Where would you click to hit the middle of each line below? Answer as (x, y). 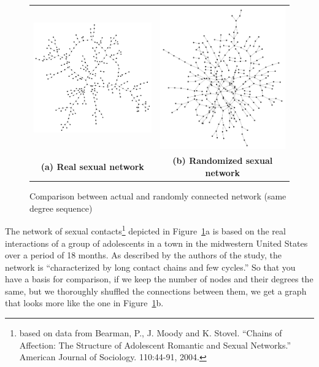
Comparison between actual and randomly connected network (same (158, 196)
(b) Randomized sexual (223, 160)
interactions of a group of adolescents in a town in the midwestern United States (156, 243)
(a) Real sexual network (92, 167)
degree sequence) (61, 208)
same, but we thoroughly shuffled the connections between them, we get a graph (156, 291)
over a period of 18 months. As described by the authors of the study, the (143, 255)
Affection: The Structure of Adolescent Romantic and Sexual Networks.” (155, 345)
